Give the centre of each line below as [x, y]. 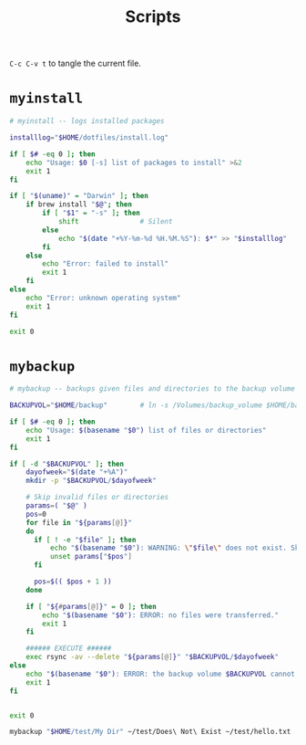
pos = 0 [36, 514]
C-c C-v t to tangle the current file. [75, 63]
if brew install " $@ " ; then [79, 205]
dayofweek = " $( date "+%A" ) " [77, 472]
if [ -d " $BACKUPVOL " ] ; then [67, 464]
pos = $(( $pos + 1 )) [72, 582]
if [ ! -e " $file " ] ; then [85, 540]
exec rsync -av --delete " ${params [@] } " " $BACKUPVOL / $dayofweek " [153, 657]
